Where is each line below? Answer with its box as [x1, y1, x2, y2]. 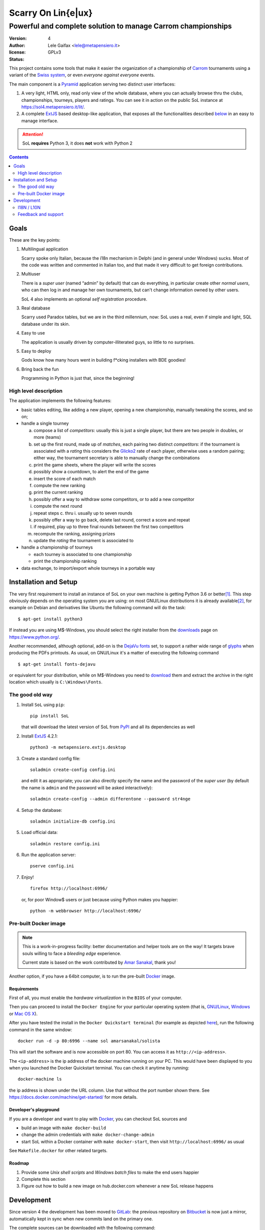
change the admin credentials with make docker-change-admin [21, 1132, 155, 1138]
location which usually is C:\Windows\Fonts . [9, 679, 103, 685]
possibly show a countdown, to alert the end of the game [33, 469, 149, 475]
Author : [9, 42, 26, 48]
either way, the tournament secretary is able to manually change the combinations [33, 455, 200, 461]
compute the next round [33, 503, 83, 509]
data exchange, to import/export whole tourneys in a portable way [21, 565, 156, 571]
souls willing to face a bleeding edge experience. [22, 950, 121, 956]
